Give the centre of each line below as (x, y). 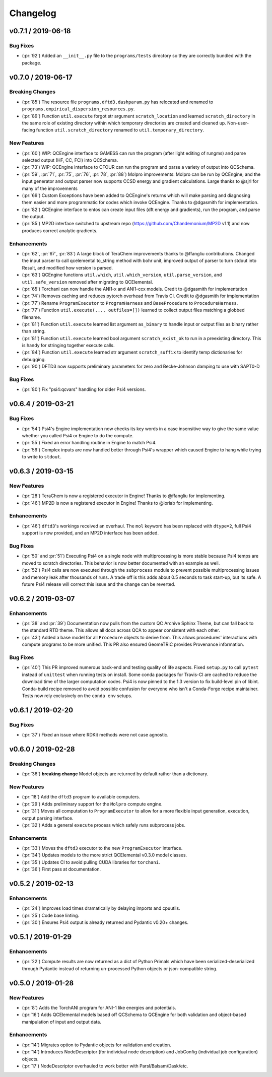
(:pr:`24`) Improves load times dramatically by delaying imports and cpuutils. (101, 908)
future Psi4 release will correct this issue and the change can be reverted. (99, 584)
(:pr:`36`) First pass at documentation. (61, 869)
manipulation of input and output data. (62, 1022)
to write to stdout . (42, 457)
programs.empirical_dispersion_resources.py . (79, 109)
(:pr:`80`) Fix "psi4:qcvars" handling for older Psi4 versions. (84, 389)
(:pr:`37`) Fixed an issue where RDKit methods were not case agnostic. (95, 735)
